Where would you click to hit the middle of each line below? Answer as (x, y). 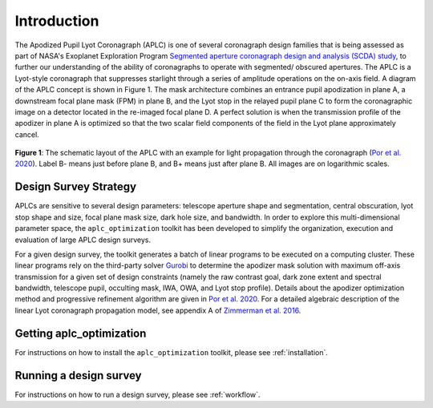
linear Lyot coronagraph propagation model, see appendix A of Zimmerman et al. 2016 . (158, 310)
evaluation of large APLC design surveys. (83, 240)
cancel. (27, 134)
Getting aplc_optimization (81, 333)
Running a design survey (78, 376)
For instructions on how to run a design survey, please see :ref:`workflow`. (138, 394)
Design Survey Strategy (75, 187)
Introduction (57, 21)
